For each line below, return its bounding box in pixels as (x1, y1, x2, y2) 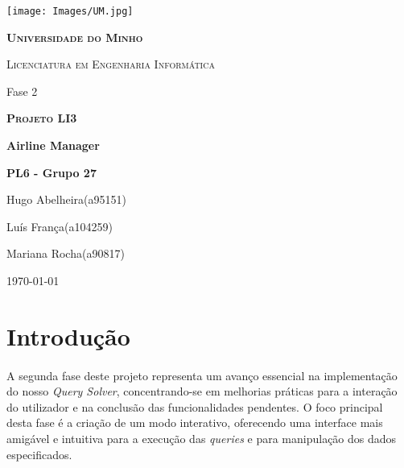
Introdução (6, 319, 130, 352)
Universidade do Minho (6, 28, 143, 45)
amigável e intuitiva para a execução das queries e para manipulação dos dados (6, 429, 397, 446)
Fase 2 (6, 82, 38, 99)
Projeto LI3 (6, 110, 77, 126)
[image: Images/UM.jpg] (6, 6, 134, 17)
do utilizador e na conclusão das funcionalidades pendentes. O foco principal (6, 398, 383, 415)
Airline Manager (6, 137, 100, 154)
